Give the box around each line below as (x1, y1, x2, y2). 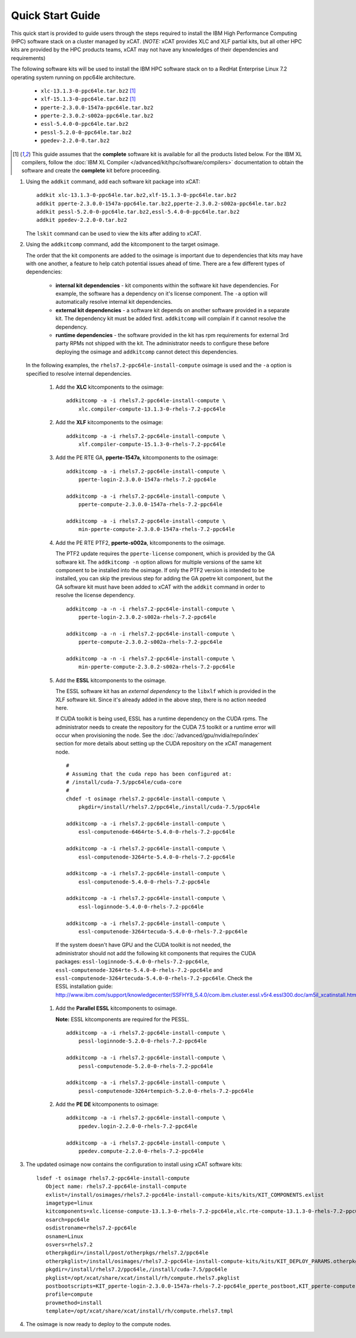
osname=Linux (45, 1233, 84, 1240)
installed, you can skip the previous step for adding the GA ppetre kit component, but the (55, 575, 273, 582)
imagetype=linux (45, 1199, 93, 1206)
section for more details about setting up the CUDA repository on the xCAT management (55, 740, 272, 747)
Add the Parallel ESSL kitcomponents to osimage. (55, 1005, 177, 1012)
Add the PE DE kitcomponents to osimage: (55, 1101, 159, 1108)
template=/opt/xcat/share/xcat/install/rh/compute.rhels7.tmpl (45, 1308, 234, 1314)
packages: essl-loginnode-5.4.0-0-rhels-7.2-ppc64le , (55, 958, 209, 965)
